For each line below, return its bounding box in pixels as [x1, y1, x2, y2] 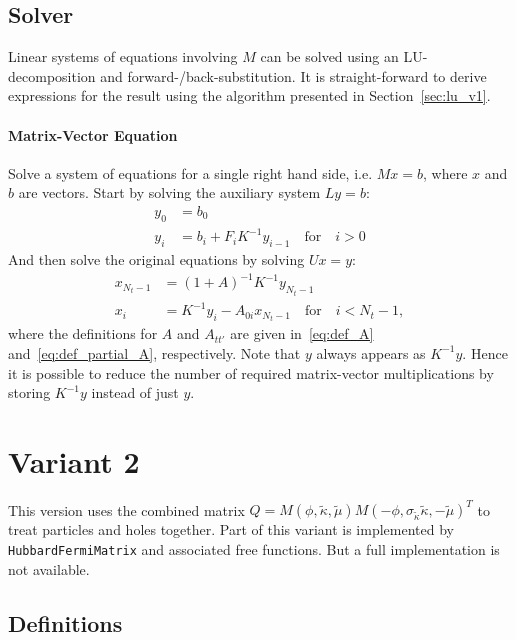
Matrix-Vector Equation [8, 124, 178, 145]
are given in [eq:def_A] [230, 323, 374, 344]
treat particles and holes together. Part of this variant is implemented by [8, 519, 454, 540]
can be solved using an [260, 46, 399, 67]
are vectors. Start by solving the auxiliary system [18, 182, 321, 203]
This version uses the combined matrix [8, 499, 245, 520]
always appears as [316, 342, 426, 363]
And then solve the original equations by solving [8, 249, 305, 270]
